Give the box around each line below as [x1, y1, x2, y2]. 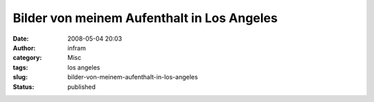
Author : [12, 43, 36, 52]
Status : [12, 83, 35, 91]
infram [67, 43, 87, 52]
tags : [12, 63, 28, 72]
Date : [12, 34, 29, 43]
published [67, 83, 96, 91]
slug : [12, 73, 28, 81]
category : [12, 54, 42, 62]
